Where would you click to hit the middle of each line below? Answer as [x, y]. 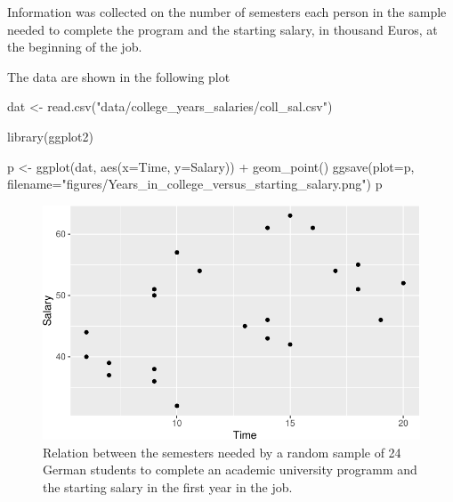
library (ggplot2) [50, 136]
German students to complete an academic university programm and [230, 470]
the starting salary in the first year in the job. [168, 486]
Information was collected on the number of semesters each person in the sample [227, 12]
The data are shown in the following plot [119, 76]
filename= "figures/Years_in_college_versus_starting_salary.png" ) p [195, 184]
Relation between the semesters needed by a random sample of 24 [222, 452]
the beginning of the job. [75, 47]
